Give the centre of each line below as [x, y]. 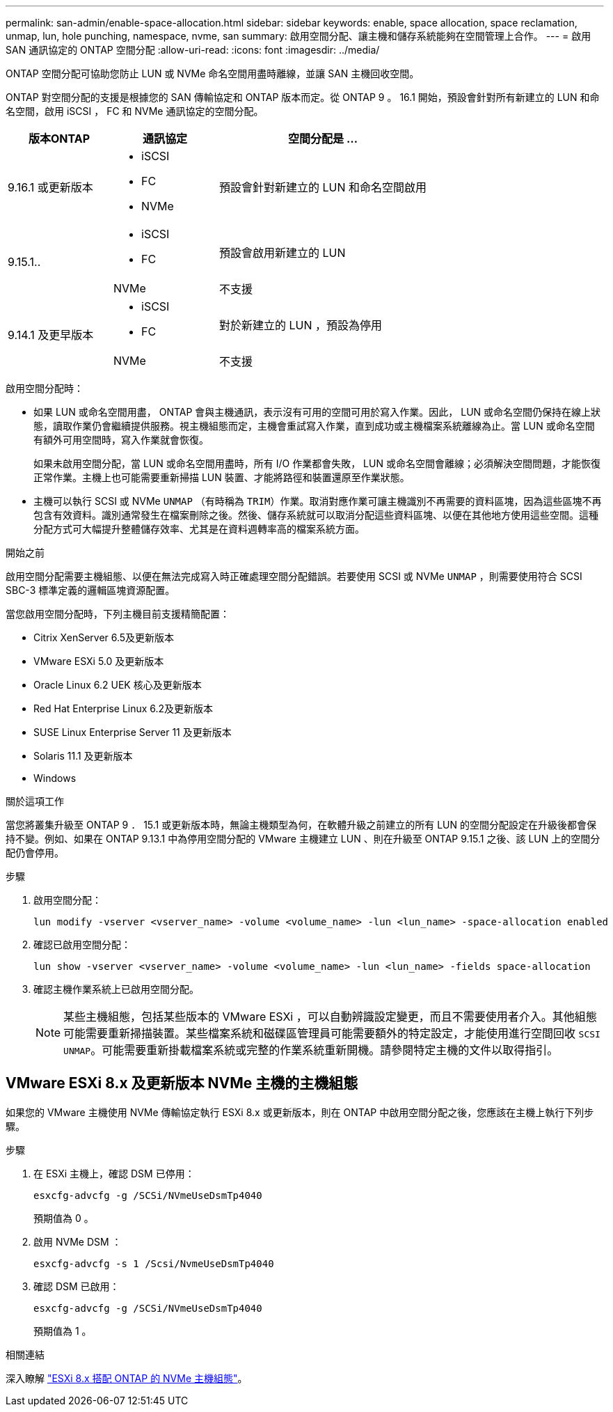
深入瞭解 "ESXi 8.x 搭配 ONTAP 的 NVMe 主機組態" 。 [127, 1378]
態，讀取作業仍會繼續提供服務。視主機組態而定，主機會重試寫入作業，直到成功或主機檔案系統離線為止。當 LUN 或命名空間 [314, 426]
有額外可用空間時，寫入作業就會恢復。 [121, 440]
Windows [55, 778]
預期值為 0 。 [64, 1218]
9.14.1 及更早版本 [51, 335]
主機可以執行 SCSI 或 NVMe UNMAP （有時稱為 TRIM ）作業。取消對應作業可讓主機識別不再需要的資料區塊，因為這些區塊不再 [318, 501]
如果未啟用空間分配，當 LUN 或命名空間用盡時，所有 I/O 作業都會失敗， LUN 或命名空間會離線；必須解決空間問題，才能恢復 [317, 463]
